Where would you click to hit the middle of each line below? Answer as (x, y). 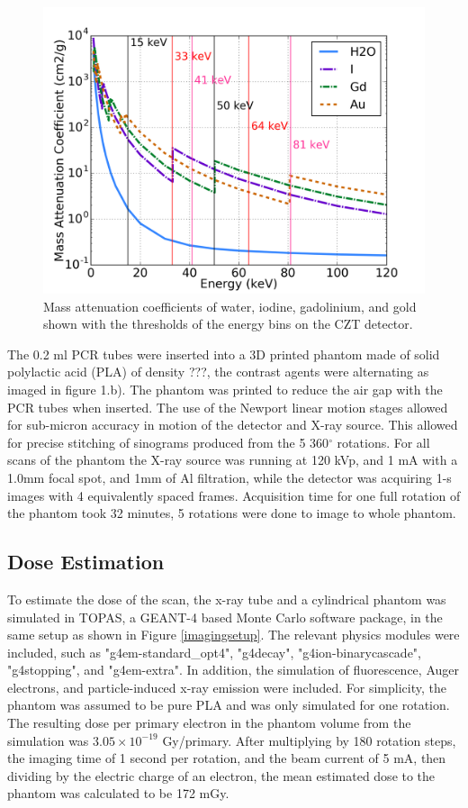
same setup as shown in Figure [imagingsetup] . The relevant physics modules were (234, 635)
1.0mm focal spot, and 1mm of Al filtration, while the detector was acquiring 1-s (229, 477)
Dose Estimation (86, 562)
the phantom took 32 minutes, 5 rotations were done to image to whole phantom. (232, 513)
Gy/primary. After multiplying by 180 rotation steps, (309, 740)
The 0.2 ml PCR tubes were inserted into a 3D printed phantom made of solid (224, 354)
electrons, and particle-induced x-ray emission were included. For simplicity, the (227, 687)
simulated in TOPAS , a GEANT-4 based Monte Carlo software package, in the (225, 617)
